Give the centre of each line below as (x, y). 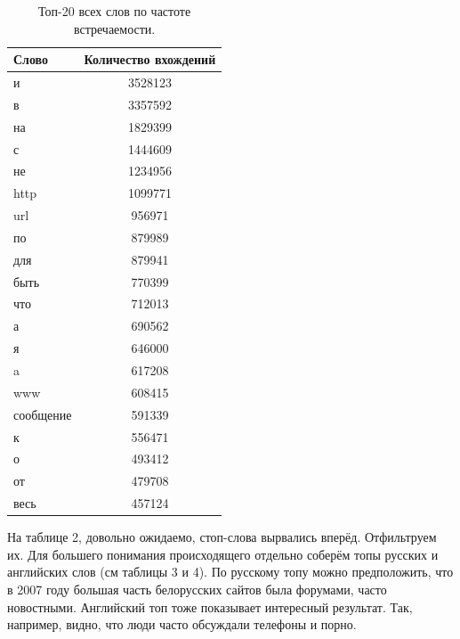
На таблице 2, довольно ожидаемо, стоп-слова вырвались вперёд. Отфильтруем (222, 537)
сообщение (43, 414)
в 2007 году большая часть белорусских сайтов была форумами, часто (197, 589)
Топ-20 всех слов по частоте (115, 11)
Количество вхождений (150, 59)
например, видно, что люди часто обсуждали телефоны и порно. (182, 624)
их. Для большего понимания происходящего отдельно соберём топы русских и (223, 554)
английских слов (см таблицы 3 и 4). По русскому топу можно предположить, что (230, 572)
